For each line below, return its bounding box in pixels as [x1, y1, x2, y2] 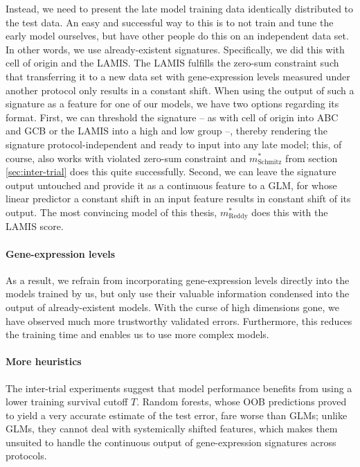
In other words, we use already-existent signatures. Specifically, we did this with [6, 42, 345, 56]
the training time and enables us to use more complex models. [6, 327, 269, 342]
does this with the [251, 204, 328, 219]
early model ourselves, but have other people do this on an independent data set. [6, 28, 349, 43]
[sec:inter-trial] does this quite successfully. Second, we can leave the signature [6, 164, 336, 179]
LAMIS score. [6, 219, 64, 233]
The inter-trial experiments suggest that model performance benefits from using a [6, 380, 352, 395]
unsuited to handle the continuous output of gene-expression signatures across [6, 434, 336, 449]
